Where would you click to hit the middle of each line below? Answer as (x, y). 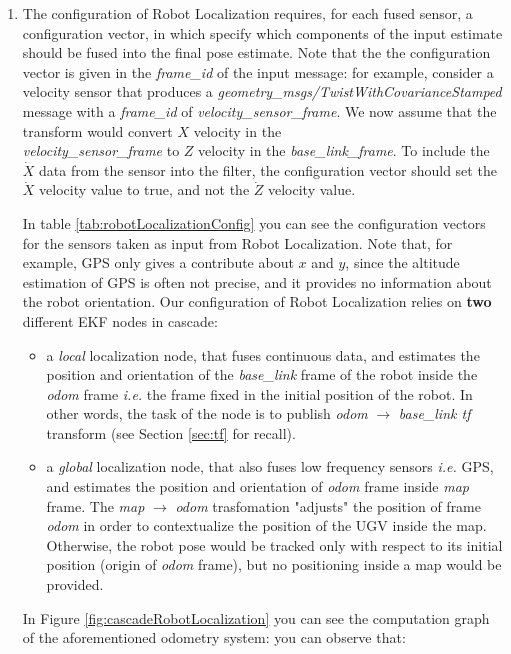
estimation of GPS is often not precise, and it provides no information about (257, 281)
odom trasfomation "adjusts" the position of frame (328, 505)
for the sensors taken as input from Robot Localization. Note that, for (237, 242)
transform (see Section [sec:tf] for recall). (171, 432)
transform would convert (97, 130)
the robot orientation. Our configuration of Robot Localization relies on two (257, 301)
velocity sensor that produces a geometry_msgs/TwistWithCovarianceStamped (262, 91)
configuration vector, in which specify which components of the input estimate (262, 32)
